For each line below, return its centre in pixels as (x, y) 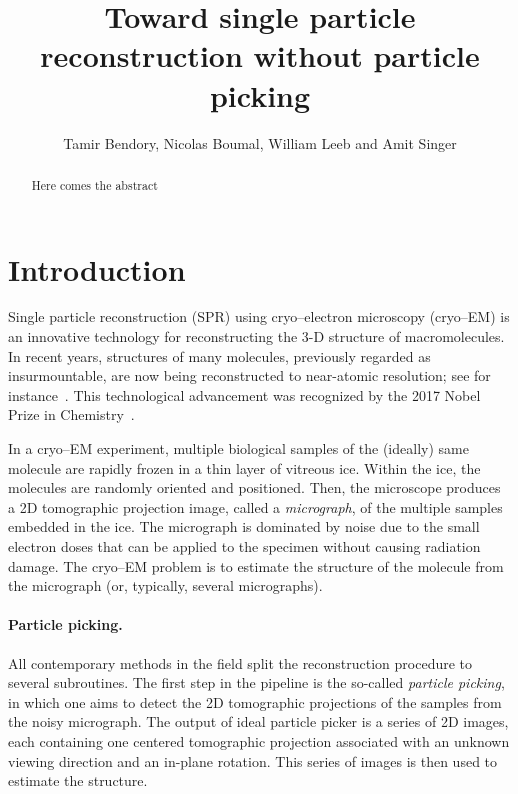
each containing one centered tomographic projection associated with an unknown (259, 740)
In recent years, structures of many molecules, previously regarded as (219, 355)
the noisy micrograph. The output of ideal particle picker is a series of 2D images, (258, 721)
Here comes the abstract (94, 184)
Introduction (97, 268)
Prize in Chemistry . (71, 414)
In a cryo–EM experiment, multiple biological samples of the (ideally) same (238, 448)
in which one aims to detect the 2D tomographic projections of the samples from (255, 701)
